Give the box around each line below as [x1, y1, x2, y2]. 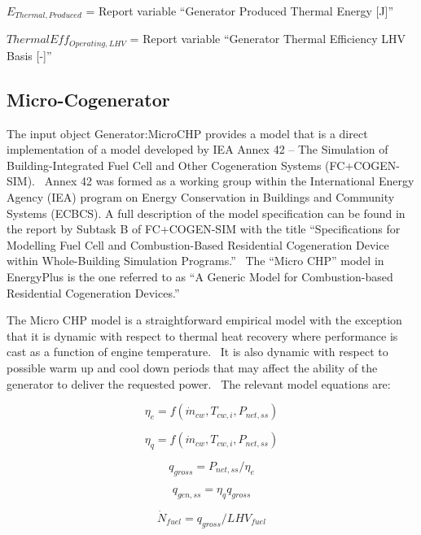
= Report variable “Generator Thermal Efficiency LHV [129, 30, 406, 47]
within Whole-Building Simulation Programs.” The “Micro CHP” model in [7, 252, 384, 269]
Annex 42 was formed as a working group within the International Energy [44, 172, 414, 189]
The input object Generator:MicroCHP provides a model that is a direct [7, 124, 368, 141]
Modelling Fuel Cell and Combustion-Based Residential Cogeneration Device [7, 236, 389, 253]
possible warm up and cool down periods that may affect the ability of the [7, 359, 378, 376]
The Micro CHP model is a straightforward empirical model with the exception [7, 311, 402, 328]
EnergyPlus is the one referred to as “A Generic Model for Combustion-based [7, 268, 393, 285]
